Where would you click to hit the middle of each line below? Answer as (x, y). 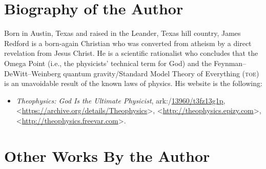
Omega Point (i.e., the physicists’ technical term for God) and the (108, 63)
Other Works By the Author (107, 155)
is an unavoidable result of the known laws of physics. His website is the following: (133, 83)
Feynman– (230, 63)
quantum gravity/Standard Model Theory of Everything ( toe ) (161, 73)
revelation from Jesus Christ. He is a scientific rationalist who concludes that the (131, 53)
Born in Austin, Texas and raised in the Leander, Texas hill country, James (122, 33)
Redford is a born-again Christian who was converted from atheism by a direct (128, 43)
